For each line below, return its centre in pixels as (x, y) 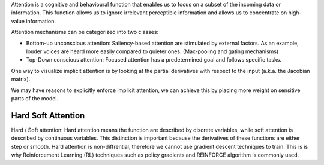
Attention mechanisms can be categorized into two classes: (85, 32)
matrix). (21, 79)
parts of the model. (35, 98)
